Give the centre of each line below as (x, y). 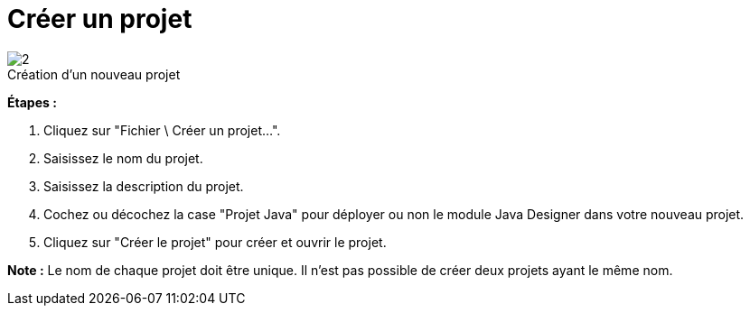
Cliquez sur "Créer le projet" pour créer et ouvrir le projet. (215, 242)
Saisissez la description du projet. (144, 186)
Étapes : (32, 102)
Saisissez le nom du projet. (123, 158)
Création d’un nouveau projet (94, 74)
